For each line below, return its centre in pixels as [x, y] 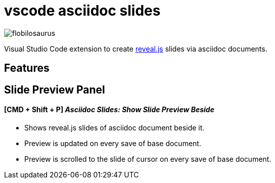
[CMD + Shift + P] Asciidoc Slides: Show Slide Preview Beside [109, 110]
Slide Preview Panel [55, 89]
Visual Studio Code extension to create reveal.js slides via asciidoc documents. [136, 49]
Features [27, 68]
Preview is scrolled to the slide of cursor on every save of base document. [148, 159]
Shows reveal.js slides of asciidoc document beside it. [114, 127]
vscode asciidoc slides [82, 11]
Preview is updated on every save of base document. [113, 143]
